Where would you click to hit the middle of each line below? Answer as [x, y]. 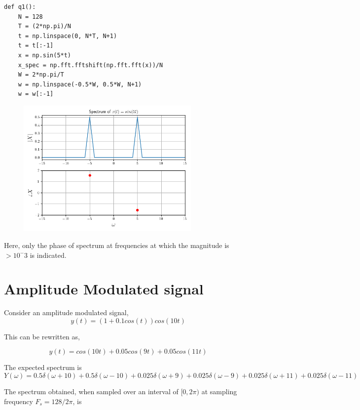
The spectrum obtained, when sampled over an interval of [91, 391]
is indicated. [48, 255]
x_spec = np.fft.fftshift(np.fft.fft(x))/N [90, 65]
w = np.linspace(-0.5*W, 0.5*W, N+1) [80, 84]
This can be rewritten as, [42, 336]
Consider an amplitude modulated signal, [66, 312]
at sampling [219, 391]
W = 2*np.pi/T [41, 75]
